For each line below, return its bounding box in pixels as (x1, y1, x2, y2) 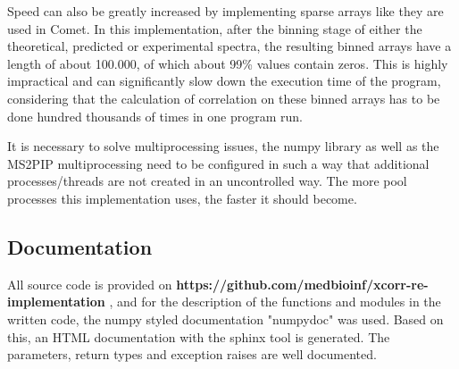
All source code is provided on (7, 274, 172, 293)
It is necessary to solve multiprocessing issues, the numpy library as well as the (7, 137, 439, 155)
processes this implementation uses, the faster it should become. (7, 189, 357, 207)
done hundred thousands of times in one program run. (7, 106, 303, 125)
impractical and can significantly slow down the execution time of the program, (7, 71, 441, 90)
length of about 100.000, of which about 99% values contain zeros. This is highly (7, 54, 448, 72)
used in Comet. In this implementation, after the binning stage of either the (7, 19, 422, 38)
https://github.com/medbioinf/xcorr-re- (176, 274, 429, 293)
